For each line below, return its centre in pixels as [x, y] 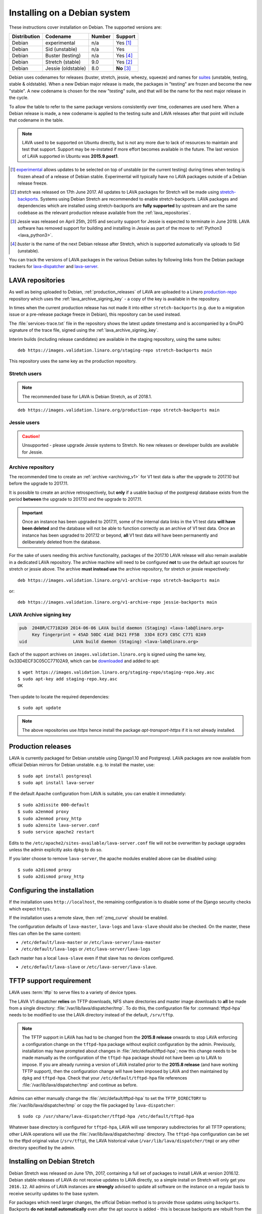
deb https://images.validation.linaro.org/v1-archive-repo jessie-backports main [117, 602]
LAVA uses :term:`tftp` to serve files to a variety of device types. [73, 993]
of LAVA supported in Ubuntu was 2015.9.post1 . [70, 156]
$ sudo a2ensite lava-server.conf [58, 825]
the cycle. [19, 98]
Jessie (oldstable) [66, 68]
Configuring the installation [51, 890]
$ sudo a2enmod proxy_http [50, 818]
